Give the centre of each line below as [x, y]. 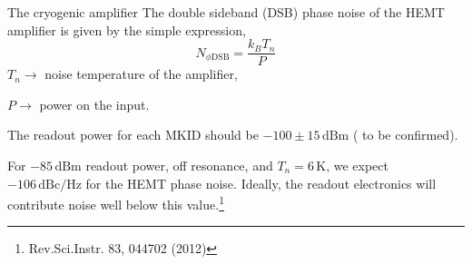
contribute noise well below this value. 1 [116, 203]
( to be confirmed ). [405, 135]
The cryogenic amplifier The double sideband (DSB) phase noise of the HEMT [226, 12]
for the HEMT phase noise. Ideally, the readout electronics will [261, 183]
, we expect [357, 166]
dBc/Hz [60, 185]
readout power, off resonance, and [179, 166]
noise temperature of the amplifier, [141, 74]
